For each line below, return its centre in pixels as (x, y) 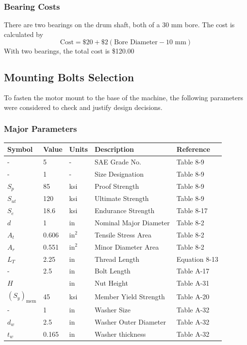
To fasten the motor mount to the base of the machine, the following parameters (124, 98)
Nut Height (111, 283)
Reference (193, 149)
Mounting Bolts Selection (69, 77)
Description (114, 149)
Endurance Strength (124, 210)
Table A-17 (193, 271)
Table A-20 (193, 296)
